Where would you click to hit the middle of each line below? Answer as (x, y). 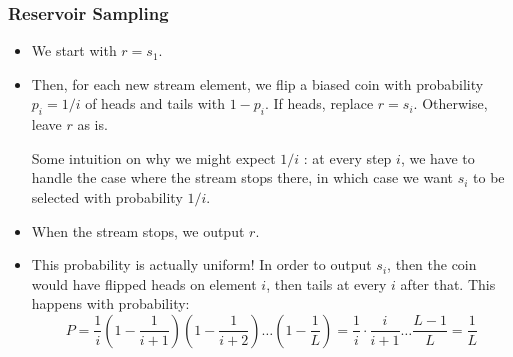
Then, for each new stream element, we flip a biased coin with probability (257, 83)
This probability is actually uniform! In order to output (201, 264)
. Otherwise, (450, 103)
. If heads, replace (319, 103)
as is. (92, 124)
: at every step (347, 157)
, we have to (437, 157)
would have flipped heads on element (144, 283)
